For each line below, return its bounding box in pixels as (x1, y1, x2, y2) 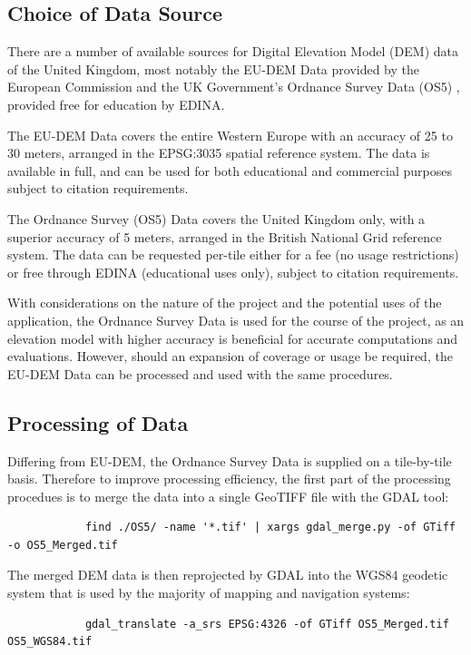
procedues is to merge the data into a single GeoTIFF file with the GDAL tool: (7, 486, 449, 505)
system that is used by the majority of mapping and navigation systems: (7, 583, 410, 602)
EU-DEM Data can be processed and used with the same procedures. (7, 364, 393, 383)
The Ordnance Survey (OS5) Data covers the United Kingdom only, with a (7, 209, 426, 228)
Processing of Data (7, 408, 189, 436)
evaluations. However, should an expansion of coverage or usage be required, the (7, 347, 453, 366)
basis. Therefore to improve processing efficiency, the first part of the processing (7, 469, 451, 488)
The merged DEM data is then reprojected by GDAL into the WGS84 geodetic (7, 565, 448, 584)
